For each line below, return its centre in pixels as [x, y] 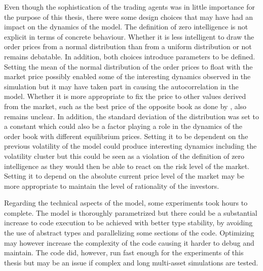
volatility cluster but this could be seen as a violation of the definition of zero [124, 156]
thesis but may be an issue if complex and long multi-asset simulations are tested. [131, 262]
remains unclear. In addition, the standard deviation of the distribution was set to [132, 116]
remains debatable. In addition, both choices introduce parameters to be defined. [130, 56]
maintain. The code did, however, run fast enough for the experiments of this [124, 252]
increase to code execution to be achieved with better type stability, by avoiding [128, 223]
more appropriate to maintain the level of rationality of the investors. [112, 185]
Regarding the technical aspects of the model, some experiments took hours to [126, 203]
